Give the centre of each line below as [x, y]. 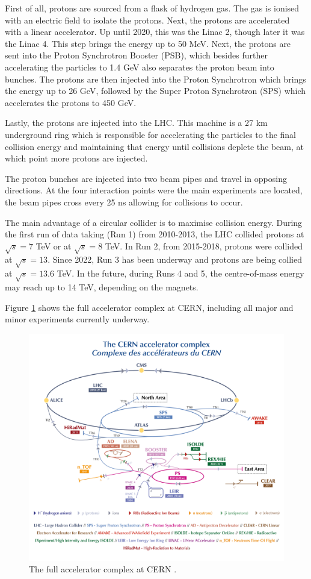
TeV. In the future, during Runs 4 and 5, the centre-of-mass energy [180, 273]
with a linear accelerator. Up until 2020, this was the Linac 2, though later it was [155, 32]
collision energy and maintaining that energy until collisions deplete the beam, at [154, 146]
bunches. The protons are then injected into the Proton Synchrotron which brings [155, 79]
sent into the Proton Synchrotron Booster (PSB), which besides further [136, 55]
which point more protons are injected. [76, 158]
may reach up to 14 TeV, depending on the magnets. [102, 286]
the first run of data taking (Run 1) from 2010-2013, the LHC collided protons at [155, 234]
